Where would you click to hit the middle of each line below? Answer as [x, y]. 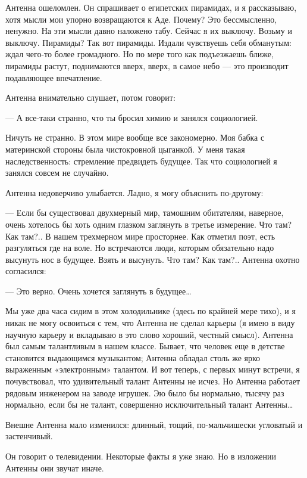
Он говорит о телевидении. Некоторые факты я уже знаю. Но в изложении [141, 456]
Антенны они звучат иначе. [55, 468]
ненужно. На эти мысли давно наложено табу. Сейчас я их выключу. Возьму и [149, 31]
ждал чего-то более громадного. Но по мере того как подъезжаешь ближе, [140, 54]
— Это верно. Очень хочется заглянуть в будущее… [98, 291]
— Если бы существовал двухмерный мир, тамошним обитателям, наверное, [145, 212]
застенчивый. [29, 436]
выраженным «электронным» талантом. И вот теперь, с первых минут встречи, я [153, 369]
